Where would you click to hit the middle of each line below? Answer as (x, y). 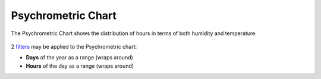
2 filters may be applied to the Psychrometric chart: (74, 46)
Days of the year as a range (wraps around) (79, 58)
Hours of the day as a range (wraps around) (80, 66)
